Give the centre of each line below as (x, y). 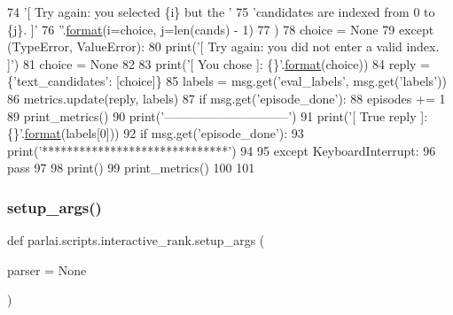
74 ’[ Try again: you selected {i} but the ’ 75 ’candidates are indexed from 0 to (221, 12)
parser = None (47, 269)
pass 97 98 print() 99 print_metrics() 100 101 (131, 168)
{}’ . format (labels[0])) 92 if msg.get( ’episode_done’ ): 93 (156, 133)
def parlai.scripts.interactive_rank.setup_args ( (136, 240)
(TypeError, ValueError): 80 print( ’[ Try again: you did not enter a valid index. (223, 46)
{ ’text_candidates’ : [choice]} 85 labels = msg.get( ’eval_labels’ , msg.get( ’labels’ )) (227, 81)
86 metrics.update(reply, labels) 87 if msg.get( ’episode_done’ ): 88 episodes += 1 (226, 98)
